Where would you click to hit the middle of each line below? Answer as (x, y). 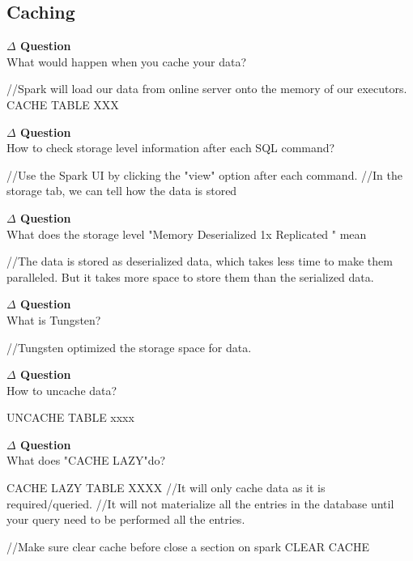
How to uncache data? (62, 390)
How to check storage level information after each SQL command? (171, 148)
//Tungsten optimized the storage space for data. (129, 347)
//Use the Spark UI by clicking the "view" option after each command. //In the (204, 174)
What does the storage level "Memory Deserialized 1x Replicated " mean (187, 234)
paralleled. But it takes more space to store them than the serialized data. (190, 276)
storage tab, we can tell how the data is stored (122, 191)
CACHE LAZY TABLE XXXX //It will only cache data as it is (166, 488)
